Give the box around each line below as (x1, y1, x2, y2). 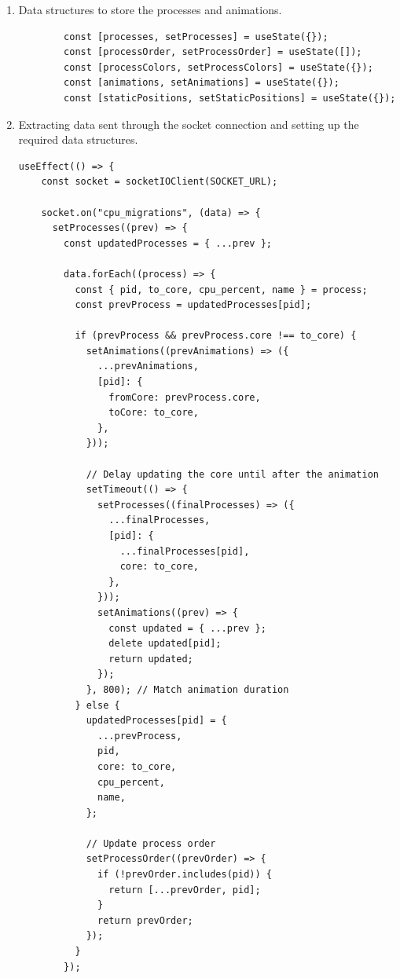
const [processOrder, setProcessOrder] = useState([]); (64, 46, 362, 58)
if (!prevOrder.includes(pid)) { (97, 869, 272, 881)
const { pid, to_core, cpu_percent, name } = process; (75, 284, 368, 295)
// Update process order (86, 837, 216, 849)
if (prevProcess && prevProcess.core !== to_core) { (75, 330, 357, 342)
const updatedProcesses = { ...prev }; (64, 237, 272, 249)
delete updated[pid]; (108, 638, 222, 650)
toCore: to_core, (108, 407, 199, 419)
